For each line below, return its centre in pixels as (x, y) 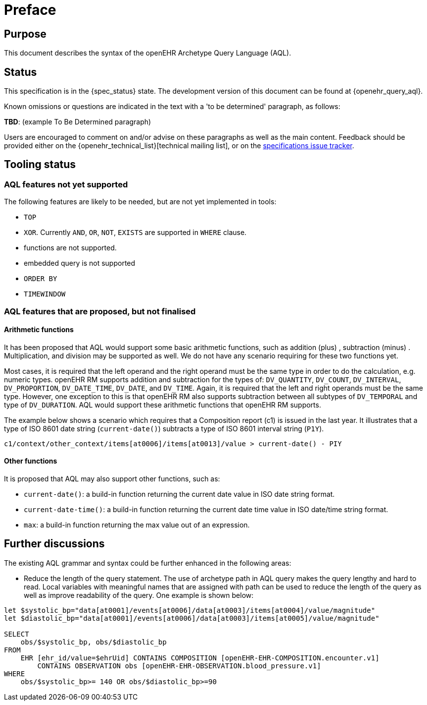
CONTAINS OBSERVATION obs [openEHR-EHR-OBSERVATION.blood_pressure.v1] (179, 666)
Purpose (25, 34)
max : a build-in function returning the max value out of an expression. (137, 525)
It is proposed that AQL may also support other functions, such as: (112, 479)
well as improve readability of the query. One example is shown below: (139, 595)
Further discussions (54, 544)
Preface (30, 10)
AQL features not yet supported (66, 184)
